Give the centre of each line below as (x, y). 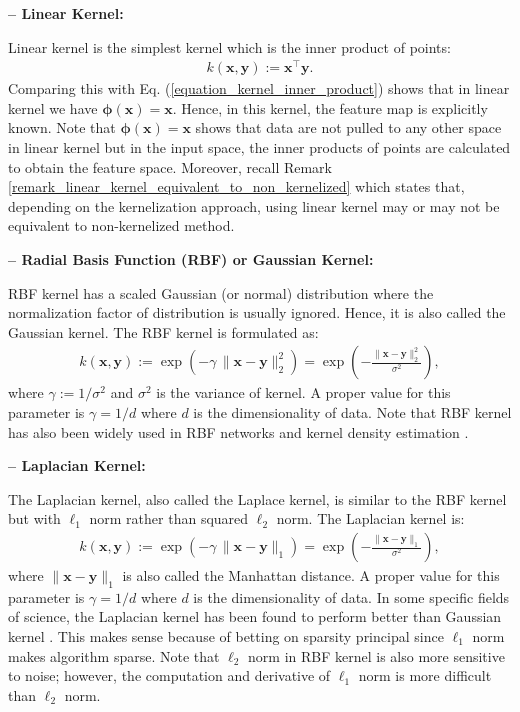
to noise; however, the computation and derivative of (169, 675)
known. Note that (62, 127)
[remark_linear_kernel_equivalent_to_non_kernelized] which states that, (236, 186)
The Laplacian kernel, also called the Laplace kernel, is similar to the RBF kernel (257, 498)
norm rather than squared (169, 518)
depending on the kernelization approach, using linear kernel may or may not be (254, 205)
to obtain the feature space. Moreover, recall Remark (170, 166)
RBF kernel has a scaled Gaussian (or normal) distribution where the (221, 292)
